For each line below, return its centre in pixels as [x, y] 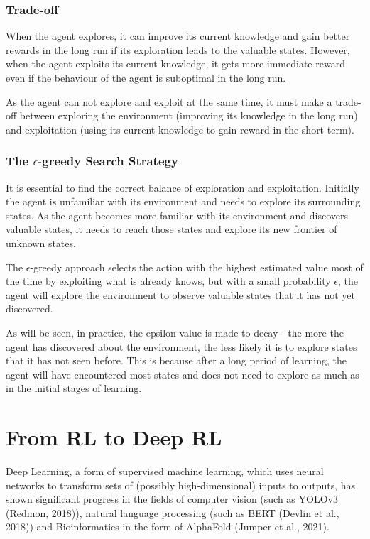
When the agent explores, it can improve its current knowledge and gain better [178, 36]
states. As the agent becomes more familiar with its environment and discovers [177, 215]
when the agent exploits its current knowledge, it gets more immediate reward [175, 64]
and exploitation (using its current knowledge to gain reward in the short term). [180, 129]
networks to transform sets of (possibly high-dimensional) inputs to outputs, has [181, 485]
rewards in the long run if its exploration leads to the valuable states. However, [178, 49]
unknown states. [41, 243]
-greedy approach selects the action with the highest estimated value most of [197, 267]
